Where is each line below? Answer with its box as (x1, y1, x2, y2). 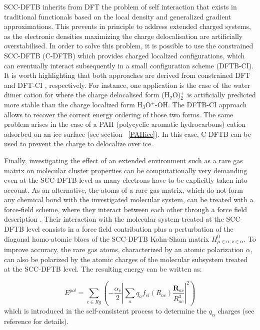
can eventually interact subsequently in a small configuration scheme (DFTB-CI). (4, 60, 254, 70)
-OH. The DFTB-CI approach (155, 99, 247, 109)
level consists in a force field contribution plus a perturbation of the (26, 224, 233, 234)
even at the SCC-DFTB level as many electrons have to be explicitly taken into (4, 175, 247, 185)
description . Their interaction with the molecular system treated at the (4, 214, 224, 224)
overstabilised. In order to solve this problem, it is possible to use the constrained (4, 40, 253, 51)
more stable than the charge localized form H (4, 99, 143, 109)
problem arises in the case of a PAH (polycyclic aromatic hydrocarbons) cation (4, 119, 246, 129)
